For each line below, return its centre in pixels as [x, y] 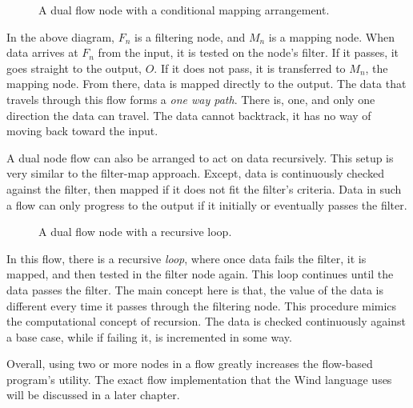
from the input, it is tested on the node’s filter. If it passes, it [249, 52]
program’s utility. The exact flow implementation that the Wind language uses [199, 379]
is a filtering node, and [190, 36]
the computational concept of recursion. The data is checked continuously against [206, 321]
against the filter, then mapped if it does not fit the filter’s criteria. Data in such [204, 188]
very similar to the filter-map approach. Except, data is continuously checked [195, 173]
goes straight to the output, [74, 68]
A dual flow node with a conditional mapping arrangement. [184, 10]
